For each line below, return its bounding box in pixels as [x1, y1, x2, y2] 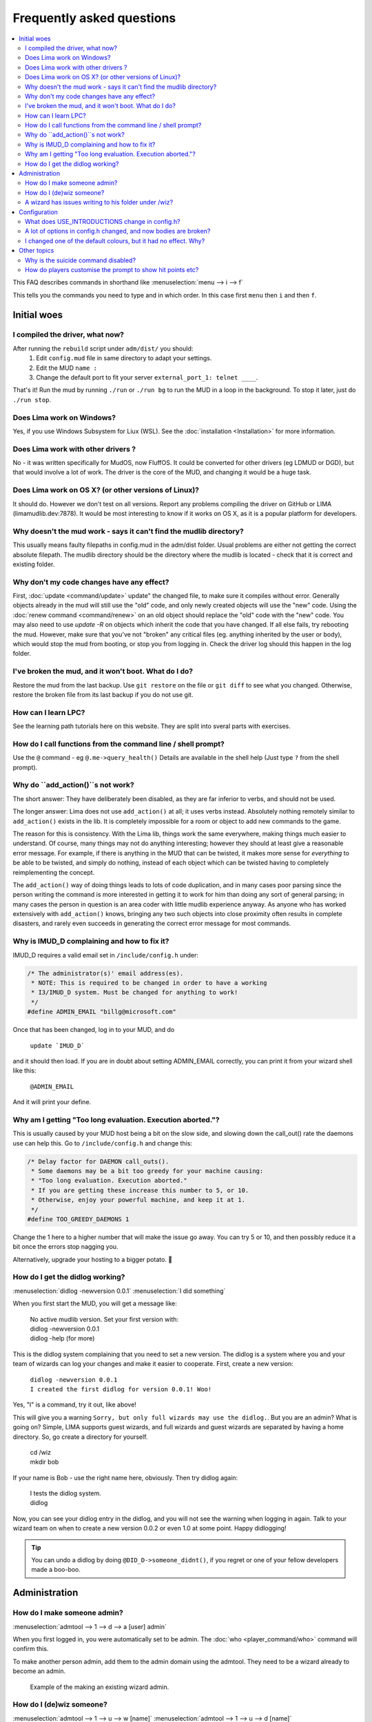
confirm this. [12, 1645, 49, 1653]
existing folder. [12, 560, 55, 568]
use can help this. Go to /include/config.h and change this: [12, 1139, 193, 1147]
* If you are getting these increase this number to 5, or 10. [31, 1186, 249, 1194]
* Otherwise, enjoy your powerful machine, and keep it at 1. [31, 1196, 246, 1204]
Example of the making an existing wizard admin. [30, 1683, 169, 1691]
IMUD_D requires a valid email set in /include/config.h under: [12, 951, 199, 959]
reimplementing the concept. [12, 868, 95, 876]
